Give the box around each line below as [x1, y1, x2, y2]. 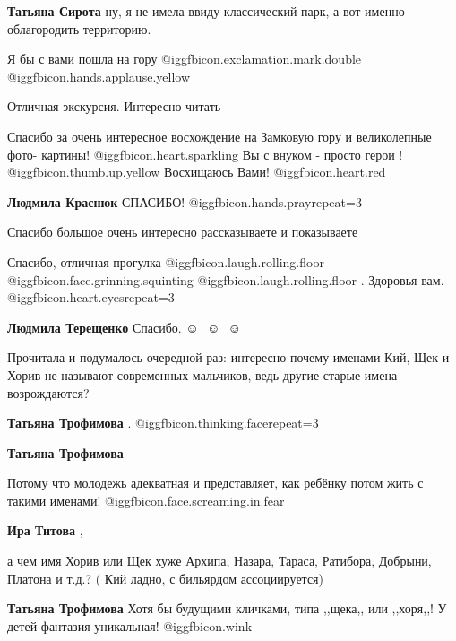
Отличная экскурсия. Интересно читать [7, 97, 221, 116]
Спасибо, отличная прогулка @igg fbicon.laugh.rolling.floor [7, 252, 324, 271]
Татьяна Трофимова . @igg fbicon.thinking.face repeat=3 [7, 413, 319, 432]
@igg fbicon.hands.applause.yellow [7, 66, 190, 85]
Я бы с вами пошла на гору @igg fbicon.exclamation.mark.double [7, 49, 362, 68]
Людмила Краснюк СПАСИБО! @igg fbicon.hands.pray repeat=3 [7, 192, 362, 211]
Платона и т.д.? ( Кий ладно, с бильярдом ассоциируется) [7, 568, 324, 587]
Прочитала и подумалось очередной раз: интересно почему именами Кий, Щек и [7, 348, 450, 367]
